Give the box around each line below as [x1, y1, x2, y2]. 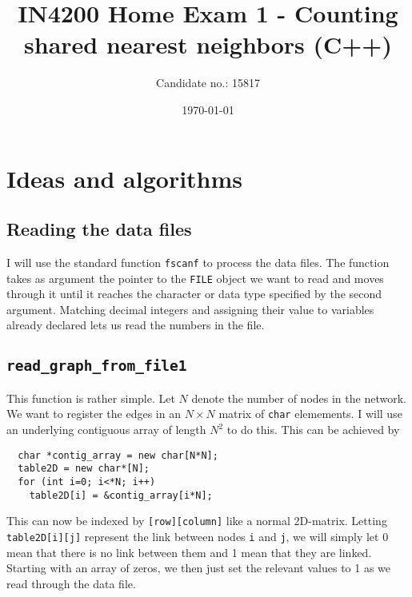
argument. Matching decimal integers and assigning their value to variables [6, 300, 374, 317]
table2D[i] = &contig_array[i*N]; [29, 489, 213, 501]
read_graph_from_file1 [6, 357, 187, 375]
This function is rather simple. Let [6, 389, 175, 406]
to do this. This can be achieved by [226, 421, 400, 438]
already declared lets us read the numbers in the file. [6, 316, 265, 333]
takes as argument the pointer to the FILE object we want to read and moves [6, 269, 384, 286]
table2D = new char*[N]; [18, 463, 150, 475]
